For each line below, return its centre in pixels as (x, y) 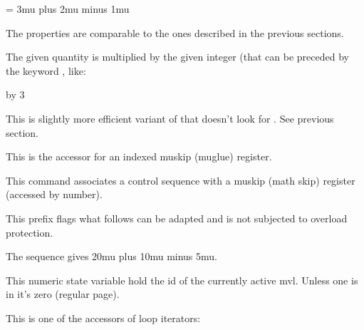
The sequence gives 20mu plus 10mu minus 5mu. (111, 256)
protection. (30, 232)
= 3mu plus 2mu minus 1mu (68, 9)
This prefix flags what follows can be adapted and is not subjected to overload (177, 218)
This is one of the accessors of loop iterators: (103, 318)
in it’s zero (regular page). (63, 294)
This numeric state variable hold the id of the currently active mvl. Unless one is (182, 280)
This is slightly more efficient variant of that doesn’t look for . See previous (170, 118)
